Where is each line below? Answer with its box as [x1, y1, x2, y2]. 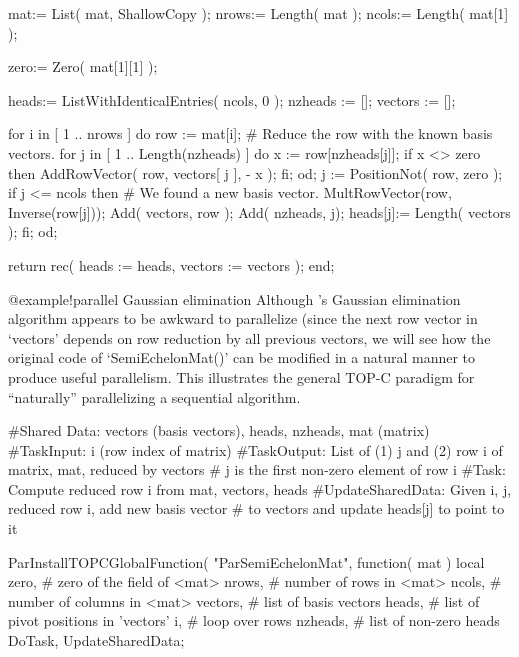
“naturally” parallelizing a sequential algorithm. [8, 386, 301, 407]
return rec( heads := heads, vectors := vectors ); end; [8, 254, 335, 275]
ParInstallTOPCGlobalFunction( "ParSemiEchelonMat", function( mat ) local [8, 551, 485, 572]
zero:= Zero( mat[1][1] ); [8, 56, 158, 77]
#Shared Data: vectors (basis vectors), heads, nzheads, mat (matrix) [8, 420, 430, 441]
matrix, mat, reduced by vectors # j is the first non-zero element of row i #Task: [8, 459, 506, 480]
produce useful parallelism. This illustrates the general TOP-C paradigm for [8, 366, 475, 387]
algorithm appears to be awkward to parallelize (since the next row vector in [8, 308, 478, 329]
